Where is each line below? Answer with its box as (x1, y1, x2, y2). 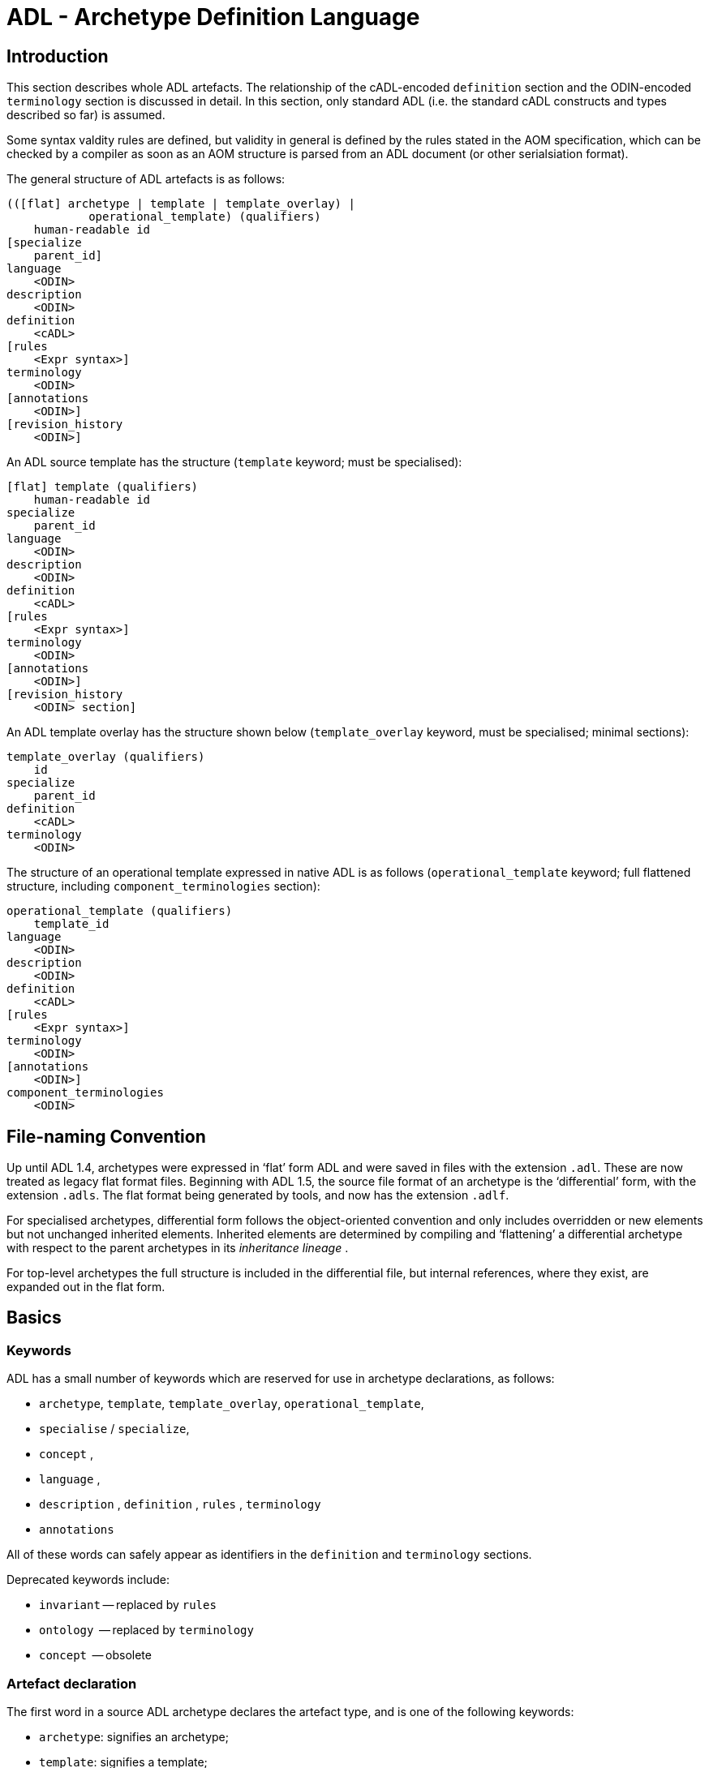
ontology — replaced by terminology (39, 1623, 254, 1637)
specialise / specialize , (39, 1422, 190, 1436)
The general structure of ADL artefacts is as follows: (6, 172, 286, 187)
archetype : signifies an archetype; (39, 1729, 230, 1744)
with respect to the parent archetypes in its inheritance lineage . (6, 1241, 349, 1255)
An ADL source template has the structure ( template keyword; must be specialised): (6, 455, 462, 470)
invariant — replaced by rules (39, 1598, 217, 1612)
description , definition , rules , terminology (39, 1497, 321, 1512)
